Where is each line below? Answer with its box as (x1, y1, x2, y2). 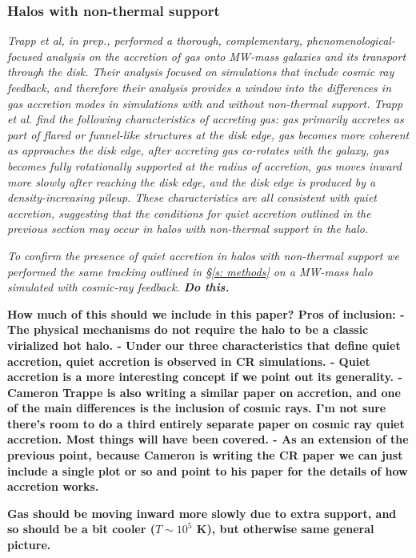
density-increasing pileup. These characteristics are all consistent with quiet (7, 189, 377, 206)
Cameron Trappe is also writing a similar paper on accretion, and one (7, 383, 401, 400)
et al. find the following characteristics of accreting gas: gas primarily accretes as (7, 110, 404, 127)
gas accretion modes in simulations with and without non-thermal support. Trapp (7, 94, 403, 111)
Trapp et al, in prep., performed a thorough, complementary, (7, 32, 302, 49)
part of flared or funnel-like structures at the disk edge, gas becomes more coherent (7, 126, 410, 143)
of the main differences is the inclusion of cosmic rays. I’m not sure (7, 399, 386, 416)
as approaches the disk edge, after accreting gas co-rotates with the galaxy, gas (7, 142, 389, 159)
